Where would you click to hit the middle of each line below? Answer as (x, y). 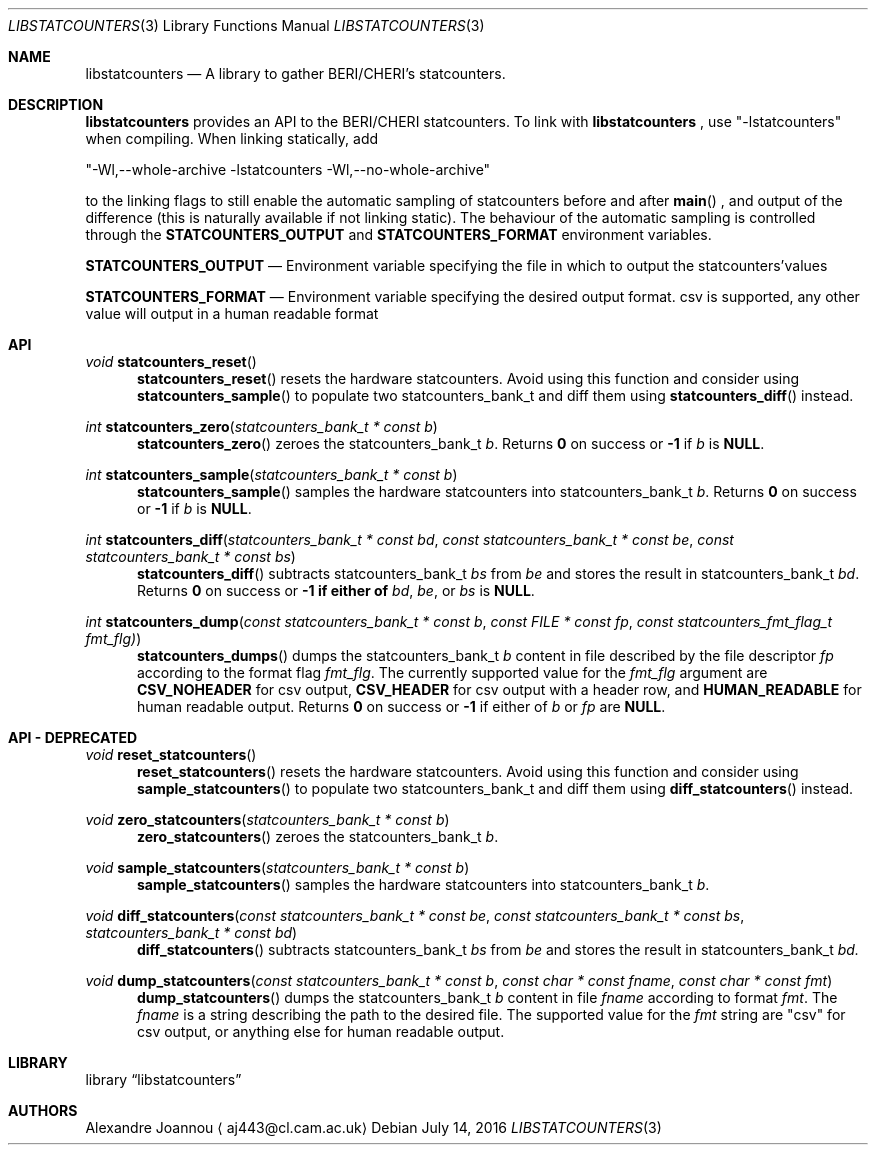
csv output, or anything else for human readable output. (321, 1031)
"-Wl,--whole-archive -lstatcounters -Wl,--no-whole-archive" (288, 169)
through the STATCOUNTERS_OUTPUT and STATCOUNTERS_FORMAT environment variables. (398, 234)
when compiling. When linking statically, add (232, 138)
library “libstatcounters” (163, 1079)
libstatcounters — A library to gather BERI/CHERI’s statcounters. (295, 73)
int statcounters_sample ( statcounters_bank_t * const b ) (271, 474)
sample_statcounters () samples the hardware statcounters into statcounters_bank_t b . (423, 884)
